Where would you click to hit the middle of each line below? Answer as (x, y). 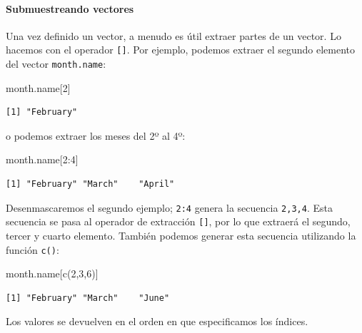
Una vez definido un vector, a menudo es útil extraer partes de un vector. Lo (174, 35)
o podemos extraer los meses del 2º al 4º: (96, 135)
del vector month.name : (56, 64)
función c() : (32, 249)
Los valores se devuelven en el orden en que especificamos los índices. (157, 321)
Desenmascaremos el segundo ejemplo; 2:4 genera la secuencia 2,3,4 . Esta (169, 207)
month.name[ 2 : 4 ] (42, 159)
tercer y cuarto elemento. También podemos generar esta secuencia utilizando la (181, 235)
